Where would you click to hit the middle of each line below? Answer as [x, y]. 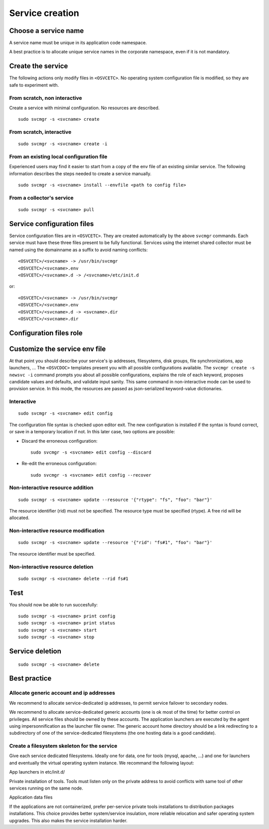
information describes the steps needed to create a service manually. [80, 173]
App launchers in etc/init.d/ [37, 772]
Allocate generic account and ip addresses [62, 693]
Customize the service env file [58, 349]
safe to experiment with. [34, 85]
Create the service [39, 66]
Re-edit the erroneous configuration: [59, 464]
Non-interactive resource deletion [51, 566]
